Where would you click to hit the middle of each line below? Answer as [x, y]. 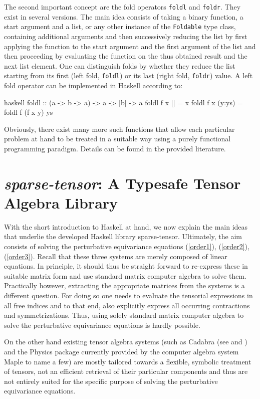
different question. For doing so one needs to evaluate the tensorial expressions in [128, 295]
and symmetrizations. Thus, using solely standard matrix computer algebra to [124, 315]
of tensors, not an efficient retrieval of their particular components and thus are [126, 371]
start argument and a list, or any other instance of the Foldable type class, [120, 26]
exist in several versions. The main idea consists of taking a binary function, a [124, 16]
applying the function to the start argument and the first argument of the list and [130, 46]
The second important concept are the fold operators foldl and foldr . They [122, 7]
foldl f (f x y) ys [29, 112]
